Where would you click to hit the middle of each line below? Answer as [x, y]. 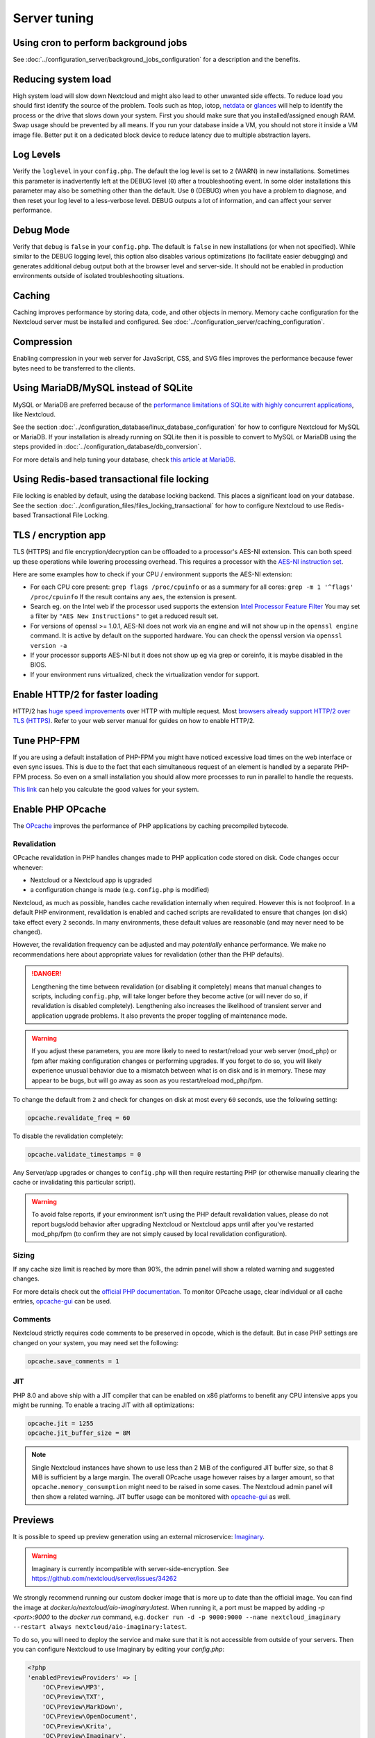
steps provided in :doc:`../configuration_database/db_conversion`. [107, 447]
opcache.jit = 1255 [60, 1423]
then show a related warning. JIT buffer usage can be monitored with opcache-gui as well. [161, 1496]
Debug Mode [41, 230]
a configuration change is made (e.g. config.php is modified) [120, 890]
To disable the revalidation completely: [68, 1136]
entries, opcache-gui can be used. [62, 1301]
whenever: [28, 867]
